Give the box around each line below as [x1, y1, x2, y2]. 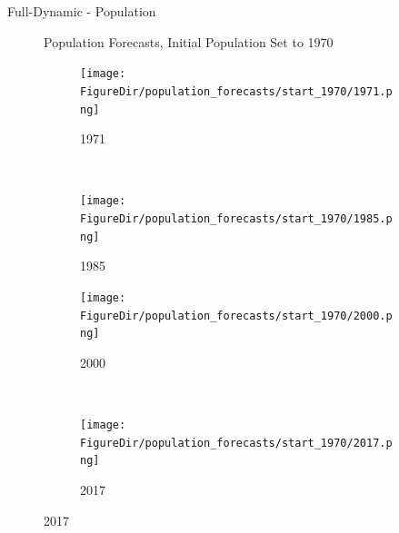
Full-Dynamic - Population [7, 2, 156, 20]
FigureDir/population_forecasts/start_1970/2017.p [80, 436, 393, 449]
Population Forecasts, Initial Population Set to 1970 [44, 32, 334, 51]
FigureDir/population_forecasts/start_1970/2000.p [80, 309, 393, 322]
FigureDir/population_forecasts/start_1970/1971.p [80, 84, 393, 98]
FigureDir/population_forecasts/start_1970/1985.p [80, 212, 393, 225]
